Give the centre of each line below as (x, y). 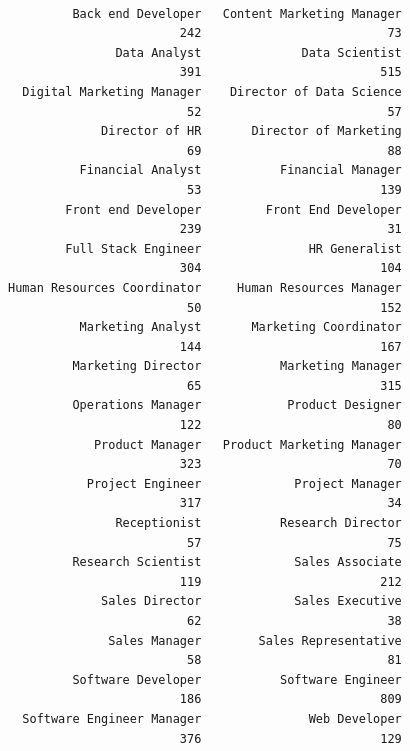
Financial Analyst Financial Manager (240, 170)
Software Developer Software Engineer (237, 679)
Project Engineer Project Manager (244, 483)
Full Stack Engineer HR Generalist (233, 248)
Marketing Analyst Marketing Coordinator (240, 327)
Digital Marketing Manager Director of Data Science (212, 91)
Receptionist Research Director (258, 523)
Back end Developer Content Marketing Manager (237, 13)
